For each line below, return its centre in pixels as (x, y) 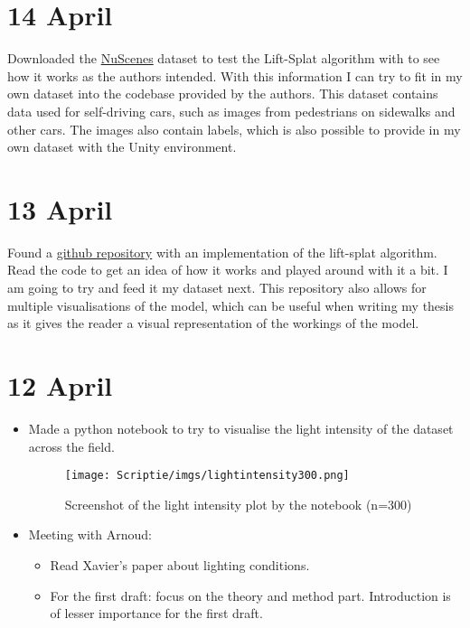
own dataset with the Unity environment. (122, 147)
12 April (60, 384)
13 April (60, 208)
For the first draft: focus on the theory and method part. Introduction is (250, 595)
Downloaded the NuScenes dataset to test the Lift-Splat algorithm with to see (224, 58)
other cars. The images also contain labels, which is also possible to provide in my (234, 129)
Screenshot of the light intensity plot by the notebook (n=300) (238, 504)
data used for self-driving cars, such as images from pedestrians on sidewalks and (231, 111)
